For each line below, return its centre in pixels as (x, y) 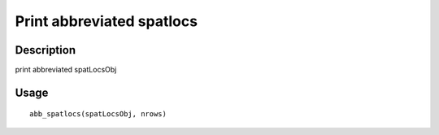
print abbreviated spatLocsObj (66, 70)
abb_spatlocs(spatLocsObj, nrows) (98, 114)
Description (46, 50)
